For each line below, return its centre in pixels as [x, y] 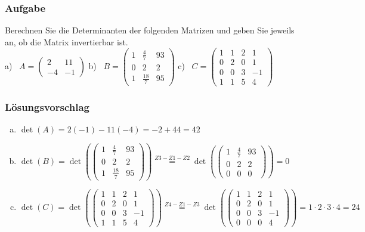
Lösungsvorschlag [47, 106]
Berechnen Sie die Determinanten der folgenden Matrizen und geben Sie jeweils [150, 30]
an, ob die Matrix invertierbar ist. [66, 41]
